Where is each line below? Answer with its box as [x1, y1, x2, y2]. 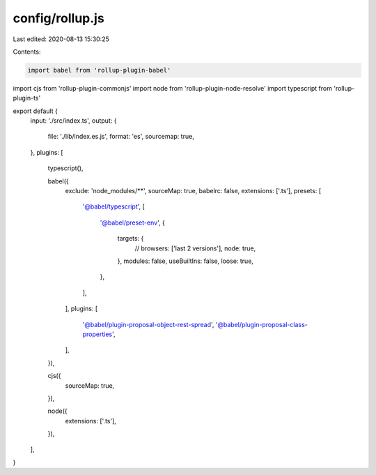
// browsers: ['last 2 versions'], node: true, [134, 244, 256, 252]
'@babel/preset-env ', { [100, 218, 165, 227]
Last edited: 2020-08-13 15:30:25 [13, 35, 109, 43]
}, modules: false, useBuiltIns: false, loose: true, [117, 257, 254, 265]
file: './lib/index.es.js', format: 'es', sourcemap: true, [47, 133, 194, 141]
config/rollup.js [13, 10, 104, 26]
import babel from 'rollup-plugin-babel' [27, 66, 171, 74]
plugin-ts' [13, 94, 41, 103]
